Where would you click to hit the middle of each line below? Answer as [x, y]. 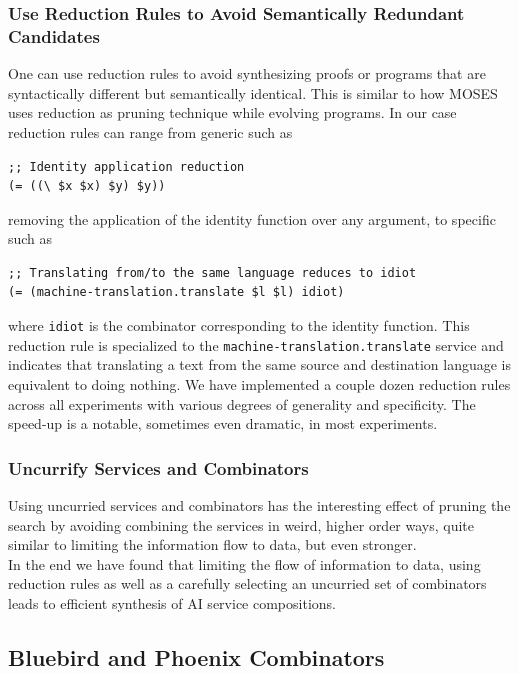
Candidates [54, 35]
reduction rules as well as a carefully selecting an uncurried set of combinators [247, 583]
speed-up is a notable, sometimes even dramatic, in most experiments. [223, 423]
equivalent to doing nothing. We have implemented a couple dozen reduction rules [259, 383]
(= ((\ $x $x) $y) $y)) [87, 186]
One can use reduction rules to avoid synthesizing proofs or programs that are [247, 73]
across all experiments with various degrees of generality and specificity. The [242, 403]
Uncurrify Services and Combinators [158, 467]
